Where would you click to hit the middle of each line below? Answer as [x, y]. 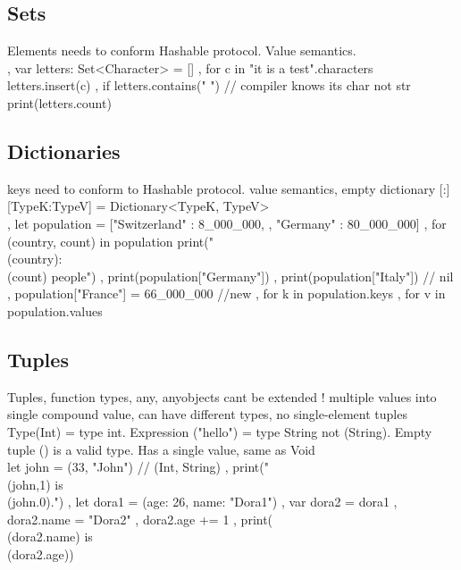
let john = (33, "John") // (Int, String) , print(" [138, 467]
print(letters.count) [59, 102]
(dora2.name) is [50, 536]
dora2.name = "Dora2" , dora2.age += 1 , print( [140, 519]
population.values [55, 310]
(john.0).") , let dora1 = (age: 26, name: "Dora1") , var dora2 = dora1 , [202, 502]
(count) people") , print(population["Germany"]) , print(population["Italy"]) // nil [230, 276]
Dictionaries [64, 151]
